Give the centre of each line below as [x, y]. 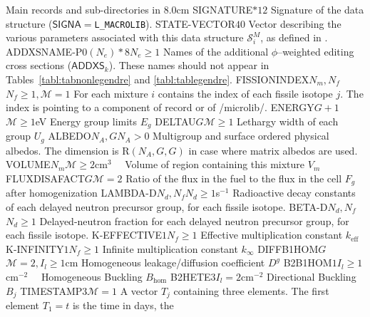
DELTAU [175, 121]
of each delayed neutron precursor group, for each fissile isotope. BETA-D [167, 206]
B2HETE [190, 276]
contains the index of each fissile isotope [245, 93]
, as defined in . [294, 37]
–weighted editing [316, 51]
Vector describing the [295, 23]
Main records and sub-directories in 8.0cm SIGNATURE [129, 9]
